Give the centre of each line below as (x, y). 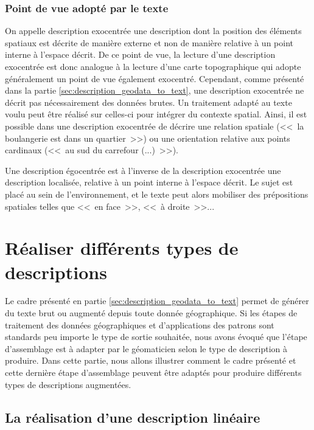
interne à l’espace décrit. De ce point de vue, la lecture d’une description (140, 54)
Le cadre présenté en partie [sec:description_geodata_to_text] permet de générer (157, 301)
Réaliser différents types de (122, 248)
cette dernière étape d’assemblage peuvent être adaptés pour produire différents (153, 372)
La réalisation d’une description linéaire (133, 417)
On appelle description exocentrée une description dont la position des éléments (153, 31)
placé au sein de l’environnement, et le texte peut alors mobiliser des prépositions (157, 194)
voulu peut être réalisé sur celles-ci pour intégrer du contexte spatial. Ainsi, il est (156, 114)
